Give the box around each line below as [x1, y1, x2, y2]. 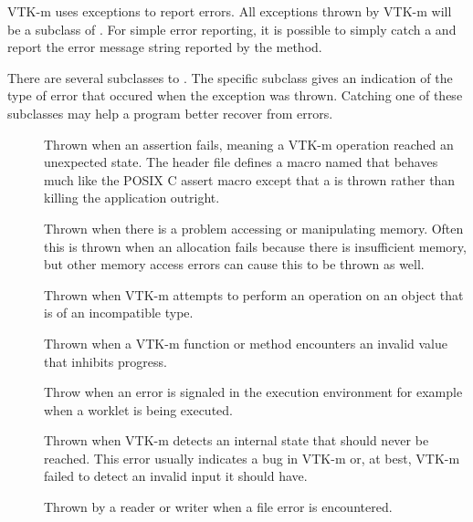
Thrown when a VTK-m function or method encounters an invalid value [44, 333, 447, 352]
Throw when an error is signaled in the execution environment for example [44, 382, 463, 402]
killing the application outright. [44, 188, 220, 207]
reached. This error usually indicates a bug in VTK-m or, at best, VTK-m [44, 448, 460, 467]
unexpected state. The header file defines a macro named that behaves [44, 152, 438, 172]
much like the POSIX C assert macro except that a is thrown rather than [44, 170, 456, 189]
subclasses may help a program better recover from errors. [7, 103, 333, 122]
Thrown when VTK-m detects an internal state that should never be [44, 431, 429, 450]
